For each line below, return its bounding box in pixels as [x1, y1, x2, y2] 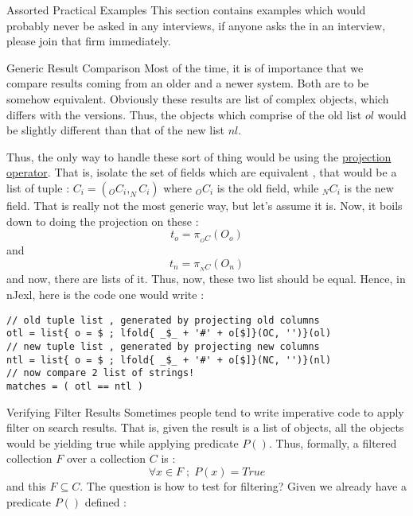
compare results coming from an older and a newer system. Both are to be [6, 75, 369, 91]
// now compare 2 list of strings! [6, 367, 195, 379]
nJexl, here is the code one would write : [6, 286, 205, 303]
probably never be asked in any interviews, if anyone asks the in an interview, [6, 17, 386, 33]
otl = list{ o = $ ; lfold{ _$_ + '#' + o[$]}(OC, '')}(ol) [6, 328, 332, 339]
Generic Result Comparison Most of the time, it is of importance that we [6, 59, 364, 76]
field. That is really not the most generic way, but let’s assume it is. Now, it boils [6, 196, 403, 213]
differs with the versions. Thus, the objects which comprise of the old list [6, 106, 362, 122]
